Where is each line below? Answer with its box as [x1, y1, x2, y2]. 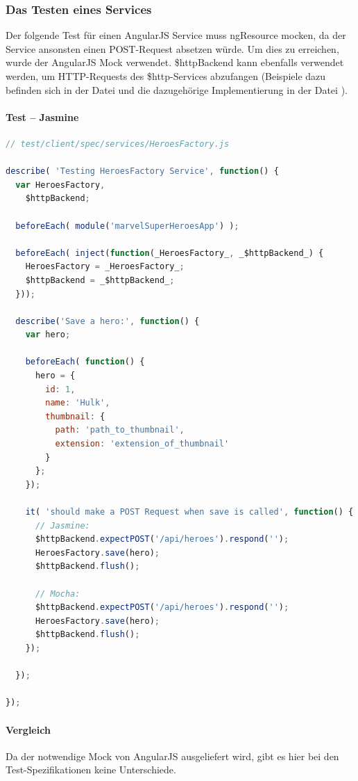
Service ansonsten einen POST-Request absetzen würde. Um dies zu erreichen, [6, 41, 339, 56]
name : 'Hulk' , [45, 398, 110, 408]
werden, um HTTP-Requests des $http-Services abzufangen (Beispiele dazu [6, 69, 326, 83]
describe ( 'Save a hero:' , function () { [15, 316, 200, 326]
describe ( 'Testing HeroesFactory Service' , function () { [6, 166, 279, 177]
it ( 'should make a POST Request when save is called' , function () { [25, 507, 354, 517]
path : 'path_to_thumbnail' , [55, 425, 185, 435]
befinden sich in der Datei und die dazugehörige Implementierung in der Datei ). [6, 82, 348, 97]
